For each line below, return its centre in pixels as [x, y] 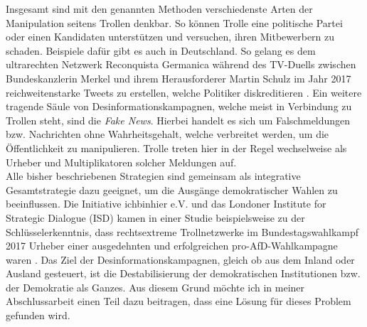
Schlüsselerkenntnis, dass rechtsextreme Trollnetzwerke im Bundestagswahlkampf [182, 231]
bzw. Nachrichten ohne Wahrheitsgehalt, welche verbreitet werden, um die [167, 134]
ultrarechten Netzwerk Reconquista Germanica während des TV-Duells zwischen [181, 64]
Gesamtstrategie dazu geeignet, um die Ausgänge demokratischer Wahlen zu [172, 189]
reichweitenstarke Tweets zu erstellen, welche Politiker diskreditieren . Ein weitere [184, 92]
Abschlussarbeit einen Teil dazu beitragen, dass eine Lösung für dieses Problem [179, 301]
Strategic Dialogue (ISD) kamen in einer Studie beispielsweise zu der [155, 217]
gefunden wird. [38, 315]
